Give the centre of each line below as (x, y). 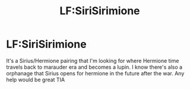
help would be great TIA (36, 80)
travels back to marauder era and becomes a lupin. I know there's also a (94, 67)
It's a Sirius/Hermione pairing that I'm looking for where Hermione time (93, 61)
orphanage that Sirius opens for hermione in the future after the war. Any (95, 73)
